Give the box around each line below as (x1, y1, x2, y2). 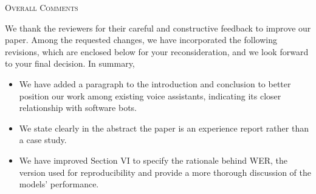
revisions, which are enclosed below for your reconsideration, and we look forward (5, 45, 309, 58)
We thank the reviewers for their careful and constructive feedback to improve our (5, 21, 311, 34)
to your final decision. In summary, (5, 57, 135, 70)
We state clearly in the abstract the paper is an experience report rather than (19, 121, 309, 134)
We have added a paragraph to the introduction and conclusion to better (19, 77, 291, 90)
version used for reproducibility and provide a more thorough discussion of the (19, 166, 312, 178)
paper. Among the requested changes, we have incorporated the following (5, 33, 277, 46)
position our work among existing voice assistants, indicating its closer (19, 89, 281, 102)
